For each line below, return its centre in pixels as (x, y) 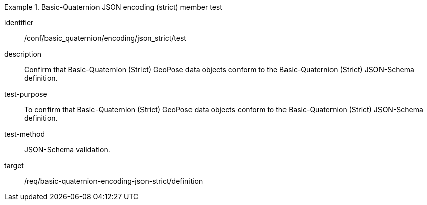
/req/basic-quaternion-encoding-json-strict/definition (114, 181)
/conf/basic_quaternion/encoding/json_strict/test (105, 38)
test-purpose (26, 94)
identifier (19, 23)
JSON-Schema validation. (67, 150)
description (23, 54)
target (14, 165)
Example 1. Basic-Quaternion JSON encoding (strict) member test (113, 7)
